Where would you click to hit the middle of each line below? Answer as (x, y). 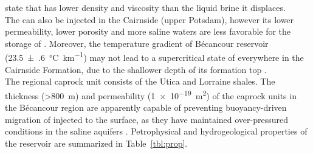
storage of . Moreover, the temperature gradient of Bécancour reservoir (137, 43)
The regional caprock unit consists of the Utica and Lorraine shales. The (140, 81)
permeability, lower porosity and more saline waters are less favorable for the (148, 31)
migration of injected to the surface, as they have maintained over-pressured (146, 119)
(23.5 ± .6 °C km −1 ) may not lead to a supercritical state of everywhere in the (154, 57)
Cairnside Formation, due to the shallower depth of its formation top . (136, 69)
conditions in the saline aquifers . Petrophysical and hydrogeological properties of (156, 131)
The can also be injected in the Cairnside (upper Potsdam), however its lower (150, 19)
